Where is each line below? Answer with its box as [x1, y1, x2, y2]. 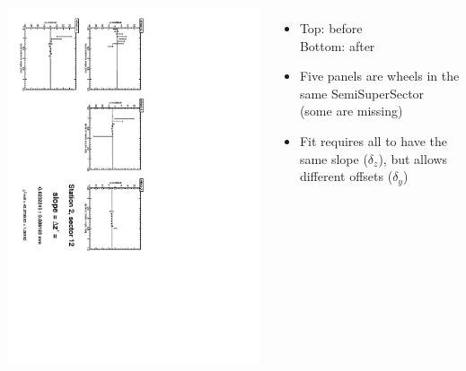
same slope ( [299, 149, 368, 168]
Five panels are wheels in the [299, 66, 460, 85]
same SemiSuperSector [299, 83, 425, 102]
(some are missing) [299, 101, 403, 120]
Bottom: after [299, 36, 375, 55]
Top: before [299, 19, 363, 37]
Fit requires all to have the [299, 131, 447, 150]
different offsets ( [299, 167, 393, 185]
